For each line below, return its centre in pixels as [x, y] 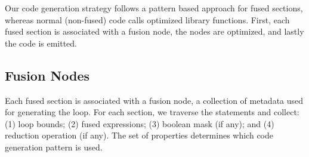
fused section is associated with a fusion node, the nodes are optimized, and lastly [154, 31]
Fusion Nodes [47, 75]
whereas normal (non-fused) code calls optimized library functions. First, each [147, 19]
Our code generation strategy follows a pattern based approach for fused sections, [154, 8]
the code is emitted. [41, 43]
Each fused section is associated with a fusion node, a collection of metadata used [154, 100]
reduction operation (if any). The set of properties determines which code [139, 135]
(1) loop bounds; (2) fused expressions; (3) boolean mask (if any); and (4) [140, 123]
